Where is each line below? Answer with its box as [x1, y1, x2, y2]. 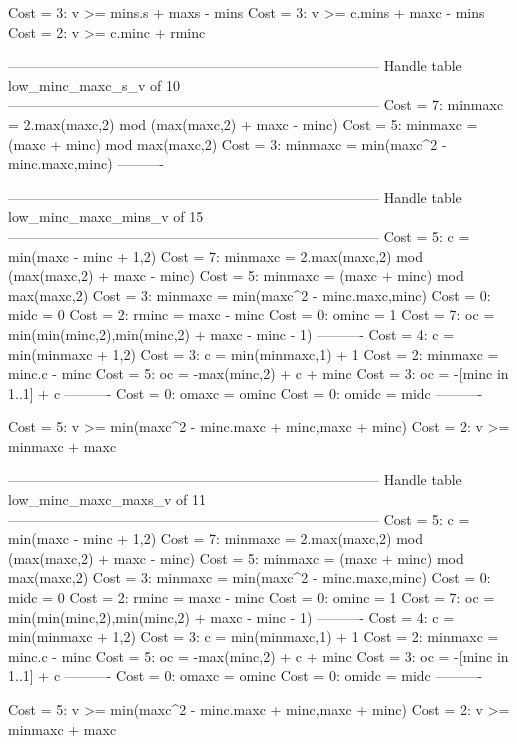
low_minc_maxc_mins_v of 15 [8, 206, 204, 227]
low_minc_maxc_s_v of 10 [8, 74, 180, 95]
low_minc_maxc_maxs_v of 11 [8, 489, 207, 510]
